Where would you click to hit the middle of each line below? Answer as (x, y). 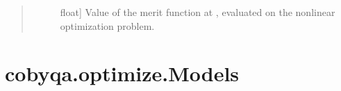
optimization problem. (107, 25)
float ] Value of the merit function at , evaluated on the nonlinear (198, 12)
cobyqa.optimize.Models (122, 73)
